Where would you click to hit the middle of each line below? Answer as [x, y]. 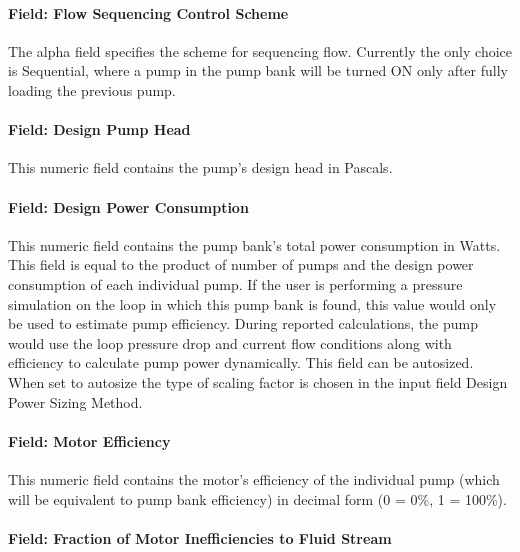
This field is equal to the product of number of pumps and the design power [241, 264]
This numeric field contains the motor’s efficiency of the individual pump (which [254, 478]
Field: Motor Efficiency [89, 440]
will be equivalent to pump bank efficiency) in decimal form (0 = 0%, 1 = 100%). [257, 498]
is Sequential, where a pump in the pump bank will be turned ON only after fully [258, 70]
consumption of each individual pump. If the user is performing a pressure [235, 283]
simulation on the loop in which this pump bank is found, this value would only [252, 303]
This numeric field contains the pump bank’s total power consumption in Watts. [254, 244]
